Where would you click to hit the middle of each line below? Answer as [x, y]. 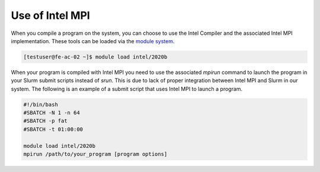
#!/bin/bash [41, 104]
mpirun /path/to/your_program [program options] [95, 154]
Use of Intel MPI [50, 15]
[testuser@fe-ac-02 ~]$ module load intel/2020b [95, 57]
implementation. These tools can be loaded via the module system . [93, 41]
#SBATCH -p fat [45, 121]
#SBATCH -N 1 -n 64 [52, 113]
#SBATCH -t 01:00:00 [53, 129]
